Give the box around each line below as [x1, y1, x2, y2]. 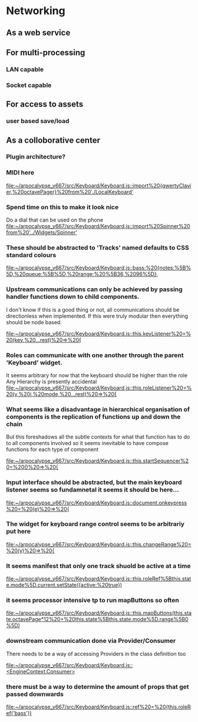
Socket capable [6, 81, 52, 89]
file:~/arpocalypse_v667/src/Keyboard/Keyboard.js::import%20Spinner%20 [6, 223, 190, 230]
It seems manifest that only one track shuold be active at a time [6, 562, 191, 570]
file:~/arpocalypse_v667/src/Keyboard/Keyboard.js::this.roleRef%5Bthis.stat [6, 575, 192, 582]
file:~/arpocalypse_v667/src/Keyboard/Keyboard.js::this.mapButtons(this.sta [6, 609, 192, 616]
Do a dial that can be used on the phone [6, 216, 104, 223]
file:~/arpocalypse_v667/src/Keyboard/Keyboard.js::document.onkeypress [6, 499, 187, 506]
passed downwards [6, 690, 64, 698]
